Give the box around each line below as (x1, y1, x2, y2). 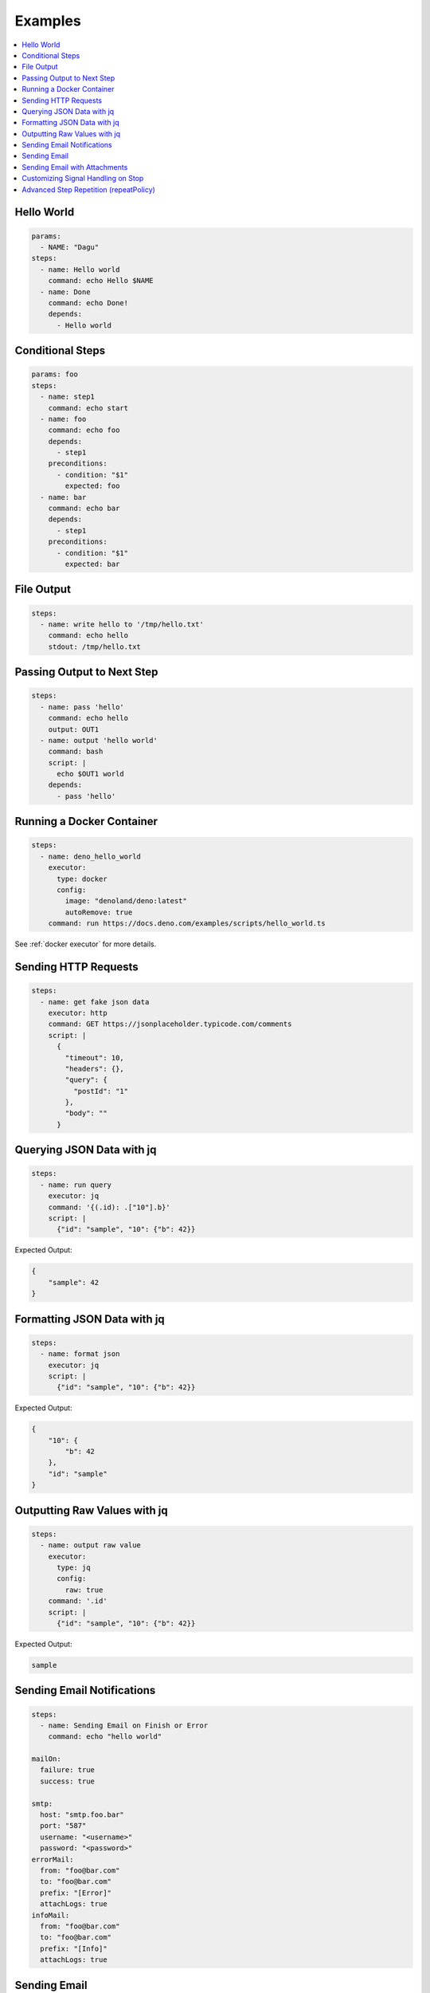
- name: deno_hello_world (40, 851, 141, 861)
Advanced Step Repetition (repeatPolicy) (21, 184, 155, 195)
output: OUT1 (48, 725, 100, 733)
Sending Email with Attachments (21, 162, 128, 171)
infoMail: (31, 1910, 70, 1920)
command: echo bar (48, 504, 120, 513)
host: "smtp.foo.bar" (40, 1810, 125, 1819)
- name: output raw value (40, 1541, 141, 1550)
